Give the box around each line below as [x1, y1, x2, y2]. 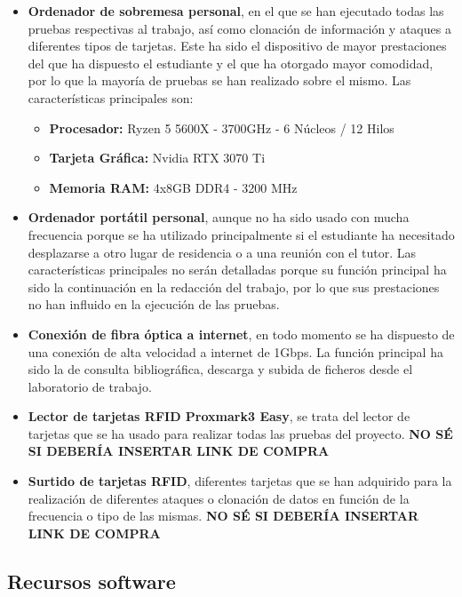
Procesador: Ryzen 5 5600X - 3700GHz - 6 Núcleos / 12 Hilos [49, 118, 394, 137]
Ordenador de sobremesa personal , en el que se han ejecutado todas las [28, 2, 444, 20]
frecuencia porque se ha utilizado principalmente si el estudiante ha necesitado [28, 225, 455, 243]
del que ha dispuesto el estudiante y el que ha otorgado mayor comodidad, [28, 53, 434, 72]
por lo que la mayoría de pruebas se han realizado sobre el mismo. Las [28, 71, 411, 90]
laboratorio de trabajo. [28, 377, 152, 395]
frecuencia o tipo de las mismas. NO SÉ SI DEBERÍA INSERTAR [28, 506, 419, 525]
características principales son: [28, 88, 194, 107]
